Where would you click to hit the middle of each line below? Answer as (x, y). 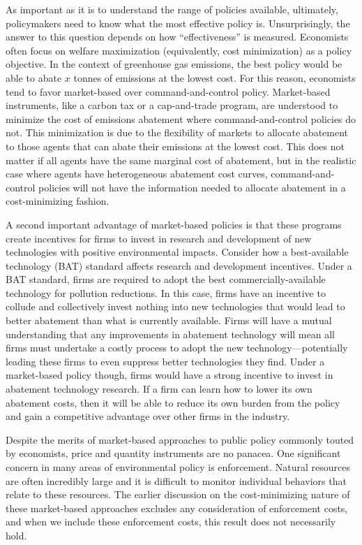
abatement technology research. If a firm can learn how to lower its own (159, 389)
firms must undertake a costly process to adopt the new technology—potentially (177, 348)
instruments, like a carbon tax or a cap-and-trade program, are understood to (172, 105)
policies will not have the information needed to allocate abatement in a (192, 187)
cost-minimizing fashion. (58, 201)
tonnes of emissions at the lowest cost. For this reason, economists (214, 77)
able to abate (34, 77)
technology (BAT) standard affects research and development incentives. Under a (179, 265)
